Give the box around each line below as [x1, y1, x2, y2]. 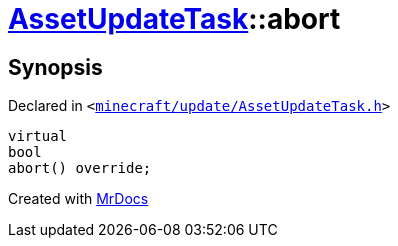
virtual [8, 128, 68, 145]
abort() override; [8, 160, 152, 177]
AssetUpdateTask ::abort [8, 2, 341, 36]
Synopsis [8, 54, 103, 80]
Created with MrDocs [8, 190, 149, 208]
